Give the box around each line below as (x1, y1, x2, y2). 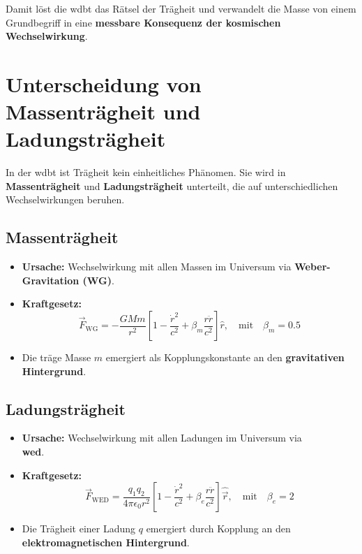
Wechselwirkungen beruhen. (6, 192, 125, 207)
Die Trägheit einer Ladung (22, 521, 136, 536)
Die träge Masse (22, 350, 91, 365)
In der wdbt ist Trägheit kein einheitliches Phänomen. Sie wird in (6, 165, 286, 180)
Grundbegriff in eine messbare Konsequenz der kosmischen (6, 15, 281, 29)
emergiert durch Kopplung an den (146, 521, 291, 536)
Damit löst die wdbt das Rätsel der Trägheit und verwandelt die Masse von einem (6, 1, 356, 15)
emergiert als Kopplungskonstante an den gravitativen (105, 350, 345, 365)
